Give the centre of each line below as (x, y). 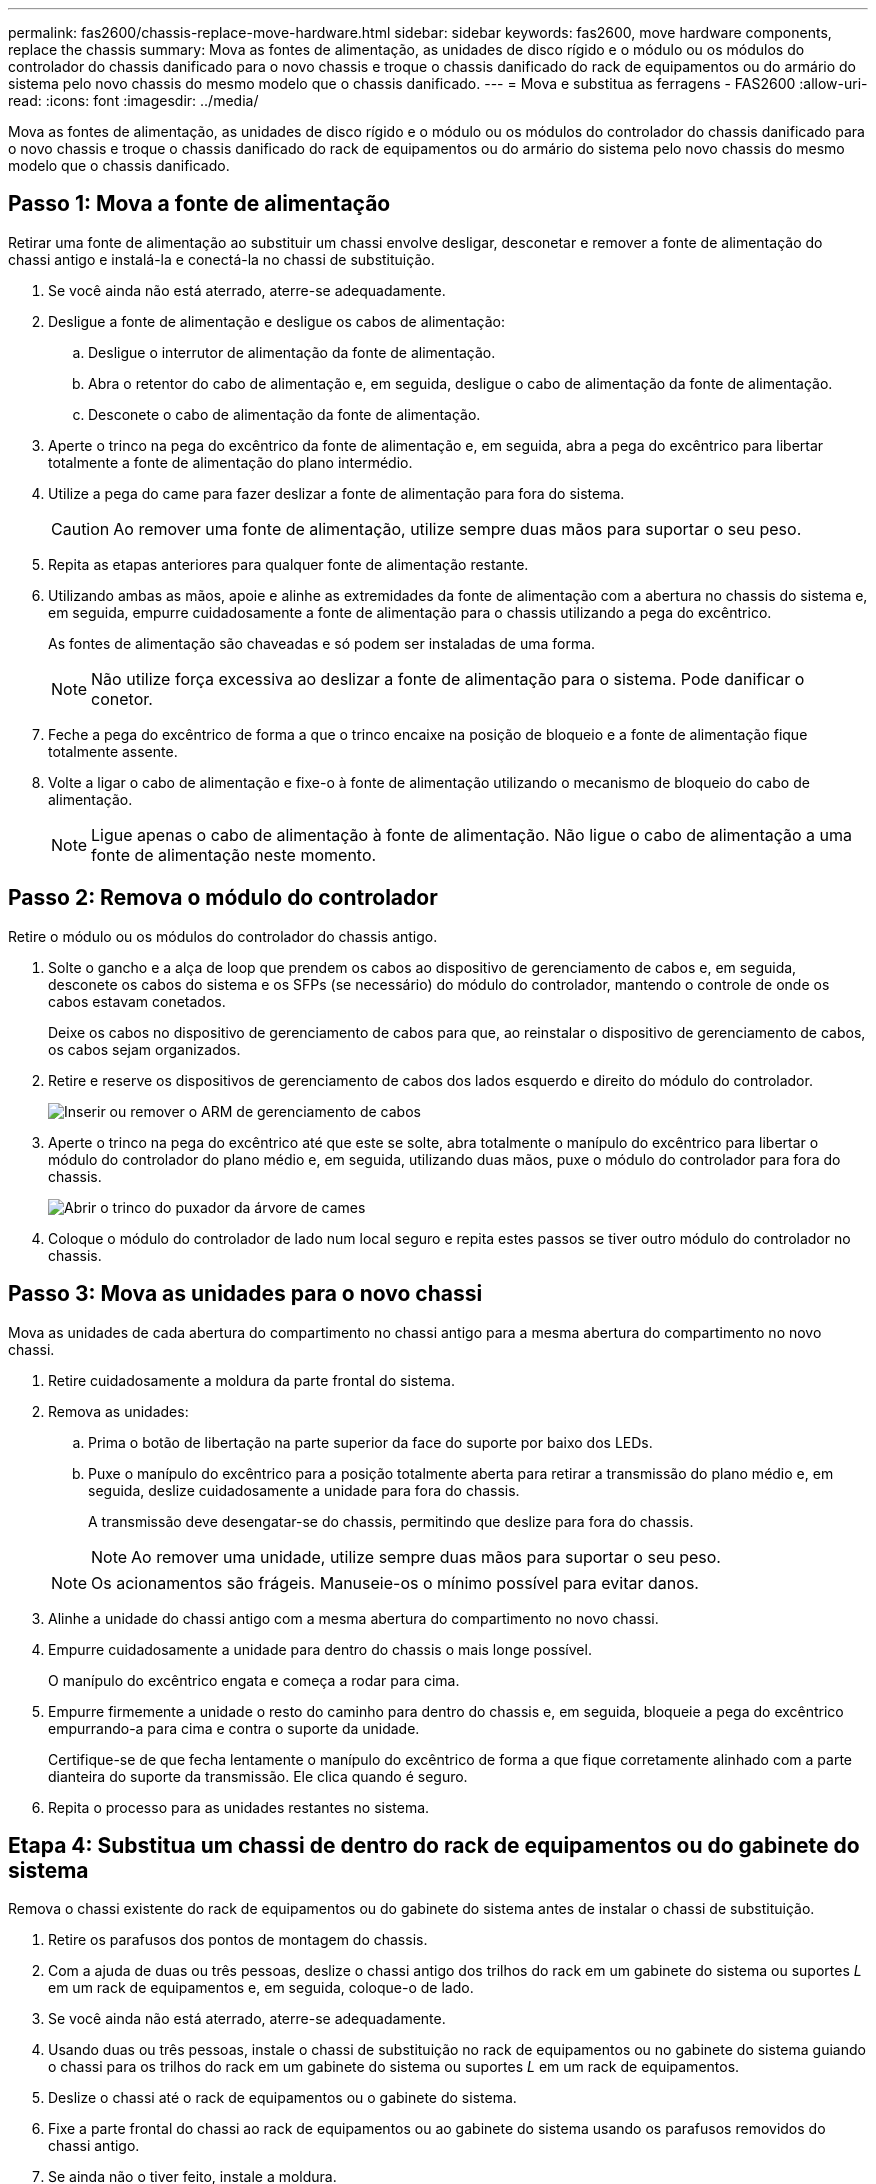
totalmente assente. (113, 751)
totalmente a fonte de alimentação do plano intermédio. (230, 462)
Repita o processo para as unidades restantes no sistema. (239, 1807)
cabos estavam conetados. (137, 1001)
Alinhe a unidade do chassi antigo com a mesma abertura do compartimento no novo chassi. (353, 1618)
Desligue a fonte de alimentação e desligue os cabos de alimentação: (276, 321)
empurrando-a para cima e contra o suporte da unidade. (234, 1728)
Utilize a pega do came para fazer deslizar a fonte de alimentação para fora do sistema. (336, 493)
